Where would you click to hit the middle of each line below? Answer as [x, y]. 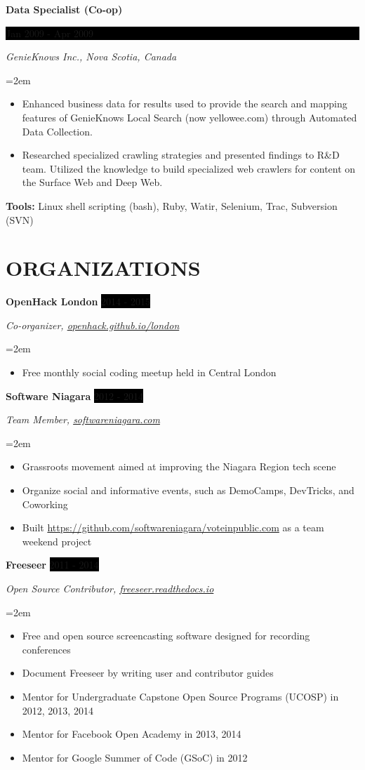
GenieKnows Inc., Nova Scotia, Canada [91, 57]
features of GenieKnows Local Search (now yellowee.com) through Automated [190, 117]
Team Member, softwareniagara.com [83, 419]
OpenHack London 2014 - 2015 [78, 301]
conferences [46, 649]
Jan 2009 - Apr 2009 [50, 33]
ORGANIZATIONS [103, 268]
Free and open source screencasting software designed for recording [166, 636]
